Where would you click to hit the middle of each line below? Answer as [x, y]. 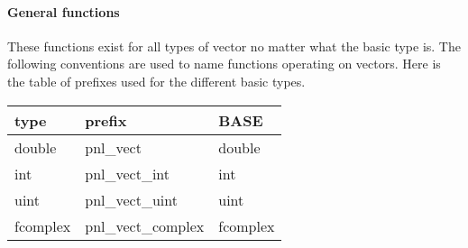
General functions [64, 11]
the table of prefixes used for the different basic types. [156, 81]
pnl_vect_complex [145, 225]
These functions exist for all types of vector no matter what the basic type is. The [234, 46]
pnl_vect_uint [131, 199]
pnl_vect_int [128, 173]
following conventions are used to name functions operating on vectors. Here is [224, 64]
